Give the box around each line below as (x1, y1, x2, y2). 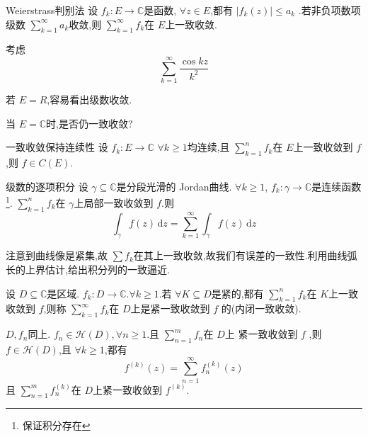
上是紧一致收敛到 (130, 301, 210, 316)
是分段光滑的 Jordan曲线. (116, 178, 232, 193)
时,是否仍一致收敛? (46, 115, 133, 130)
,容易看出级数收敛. (47, 92, 132, 107)
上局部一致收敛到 (74, 195, 154, 210)
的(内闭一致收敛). (221, 301, 301, 316)
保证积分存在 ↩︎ (22, 418, 91, 433)
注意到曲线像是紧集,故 (6, 248, 108, 263)
